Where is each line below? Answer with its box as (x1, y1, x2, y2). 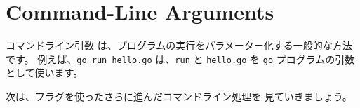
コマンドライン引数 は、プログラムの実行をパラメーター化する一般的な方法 (6, 38, 352, 53)
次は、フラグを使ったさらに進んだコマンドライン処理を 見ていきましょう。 (6, 88, 352, 103)
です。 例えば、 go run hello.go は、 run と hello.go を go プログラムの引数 (6, 51, 355, 66)
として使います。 (6, 65, 84, 80)
